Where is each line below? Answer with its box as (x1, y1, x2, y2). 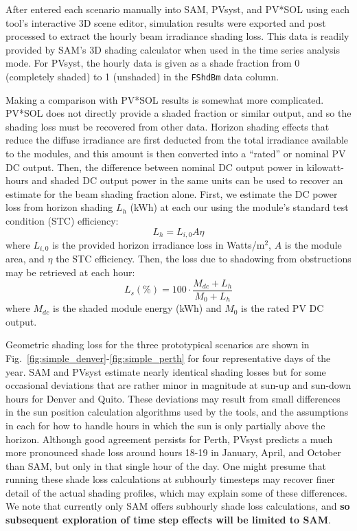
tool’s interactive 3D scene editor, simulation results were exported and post (5, 15, 326, 30)
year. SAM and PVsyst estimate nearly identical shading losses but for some (5, 364, 326, 379)
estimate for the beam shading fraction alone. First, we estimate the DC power (5, 186, 338, 201)
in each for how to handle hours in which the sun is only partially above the (5, 418, 325, 432)
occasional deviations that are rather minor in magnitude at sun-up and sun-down (5, 378, 352, 392)
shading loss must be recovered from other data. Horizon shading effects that (5, 119, 330, 133)
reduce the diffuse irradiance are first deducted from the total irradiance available (5, 133, 349, 147)
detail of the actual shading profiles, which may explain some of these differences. (5, 485, 347, 499)
